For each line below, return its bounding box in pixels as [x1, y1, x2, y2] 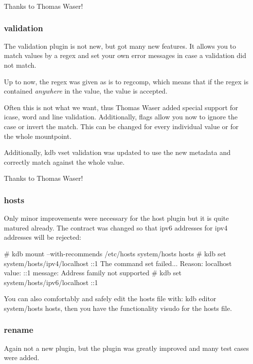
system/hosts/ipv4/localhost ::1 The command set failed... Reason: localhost [4, 258, 232, 268]
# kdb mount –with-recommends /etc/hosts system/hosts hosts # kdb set [4, 248, 226, 258]
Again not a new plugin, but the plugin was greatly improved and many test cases [4, 343, 249, 353]
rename [4, 324, 34, 336]
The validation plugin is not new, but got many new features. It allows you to [4, 40, 236, 51]
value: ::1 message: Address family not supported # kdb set [4, 268, 181, 278]
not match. [4, 60, 36, 70]
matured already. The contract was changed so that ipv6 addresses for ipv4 [4, 222, 228, 232]
